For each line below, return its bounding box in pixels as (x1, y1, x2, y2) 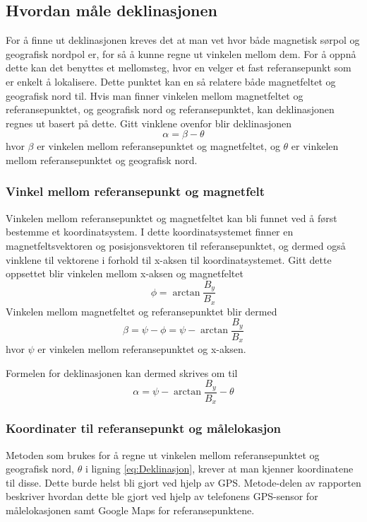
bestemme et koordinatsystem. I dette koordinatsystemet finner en (6, 224, 294, 239)
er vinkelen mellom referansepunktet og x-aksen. (37, 342, 246, 356)
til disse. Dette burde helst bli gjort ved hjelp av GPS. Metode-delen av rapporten (6, 475, 361, 489)
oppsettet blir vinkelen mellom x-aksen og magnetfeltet (6, 266, 243, 281)
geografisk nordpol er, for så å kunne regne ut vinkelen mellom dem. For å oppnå (6, 46, 356, 61)
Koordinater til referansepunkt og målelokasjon (6, 419, 282, 437)
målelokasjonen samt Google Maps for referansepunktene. (6, 502, 255, 517)
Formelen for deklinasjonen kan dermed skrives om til (6, 365, 238, 380)
